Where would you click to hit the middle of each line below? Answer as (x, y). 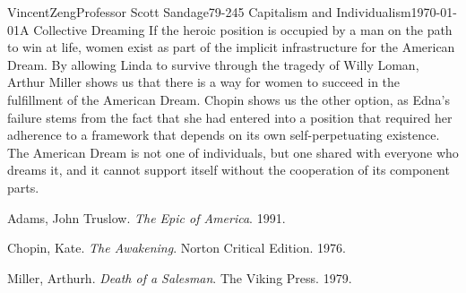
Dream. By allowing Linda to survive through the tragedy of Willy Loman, (213, 64)
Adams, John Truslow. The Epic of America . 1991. (147, 217)
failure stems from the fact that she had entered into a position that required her (230, 117)
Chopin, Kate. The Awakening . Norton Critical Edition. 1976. (177, 248)
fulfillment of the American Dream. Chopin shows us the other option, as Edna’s (229, 99)
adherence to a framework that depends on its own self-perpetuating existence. (224, 135)
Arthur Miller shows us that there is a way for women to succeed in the (204, 82)
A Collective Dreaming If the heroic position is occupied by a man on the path (236, 29)
